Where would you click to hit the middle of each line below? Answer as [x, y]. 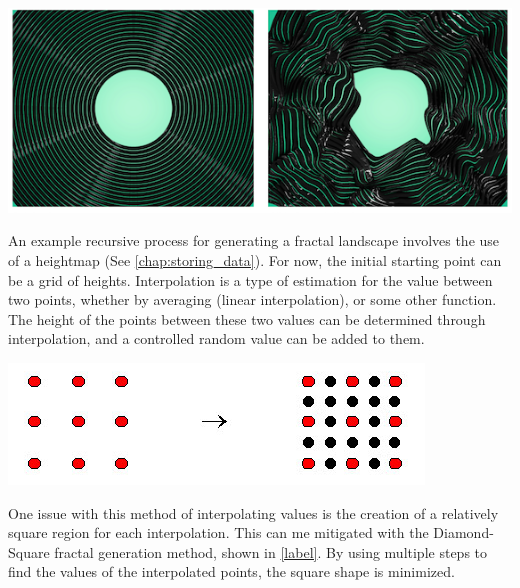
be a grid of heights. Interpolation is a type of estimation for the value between [250, 279]
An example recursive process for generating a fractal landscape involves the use [254, 240]
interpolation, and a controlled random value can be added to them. [216, 338]
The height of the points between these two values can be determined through [247, 318]
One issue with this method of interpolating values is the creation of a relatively [253, 512]
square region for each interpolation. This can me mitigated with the [218, 532]
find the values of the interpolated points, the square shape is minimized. [231, 571]
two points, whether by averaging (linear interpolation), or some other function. [252, 299]
